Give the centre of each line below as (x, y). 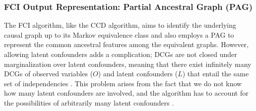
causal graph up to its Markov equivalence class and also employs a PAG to (119, 34)
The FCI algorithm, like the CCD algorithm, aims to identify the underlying (120, 25)
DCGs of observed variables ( (49, 74)
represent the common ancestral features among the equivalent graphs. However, (126, 44)
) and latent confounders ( (138, 74)
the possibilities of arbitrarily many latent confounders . (89, 102)
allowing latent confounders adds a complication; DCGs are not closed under (121, 54)
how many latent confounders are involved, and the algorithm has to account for (126, 93)
